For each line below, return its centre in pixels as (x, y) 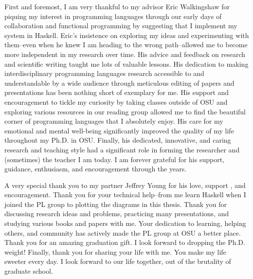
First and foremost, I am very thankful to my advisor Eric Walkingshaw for (117, 6)
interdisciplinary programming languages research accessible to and (104, 73)
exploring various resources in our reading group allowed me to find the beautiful (125, 111)
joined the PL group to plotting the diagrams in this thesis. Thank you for (116, 204)
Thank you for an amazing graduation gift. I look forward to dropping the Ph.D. (125, 242)
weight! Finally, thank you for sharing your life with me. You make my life (115, 251)
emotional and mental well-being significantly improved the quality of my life (119, 130)
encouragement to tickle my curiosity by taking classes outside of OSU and (116, 102)
